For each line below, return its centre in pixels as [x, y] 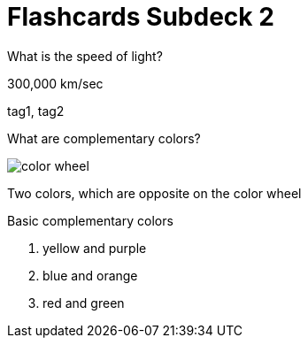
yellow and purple [95, 248]
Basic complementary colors [90, 220]
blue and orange [90, 275]
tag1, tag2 [36, 111]
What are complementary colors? [104, 138]
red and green [84, 303]
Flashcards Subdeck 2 [141, 17]
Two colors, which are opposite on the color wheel [154, 193]
